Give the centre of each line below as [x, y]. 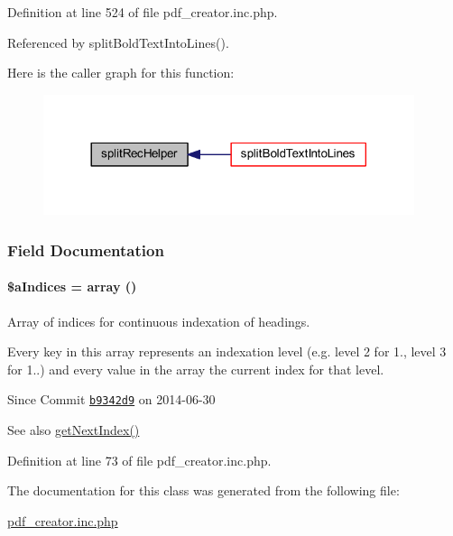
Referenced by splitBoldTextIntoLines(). [118, 42]
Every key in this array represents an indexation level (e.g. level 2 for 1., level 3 [227, 351]
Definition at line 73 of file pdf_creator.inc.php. [139, 460]
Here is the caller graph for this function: [121, 73]
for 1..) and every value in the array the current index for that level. [196, 369]
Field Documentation [86, 250]
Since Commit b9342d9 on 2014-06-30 [111, 399]
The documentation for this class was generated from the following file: [203, 490]
